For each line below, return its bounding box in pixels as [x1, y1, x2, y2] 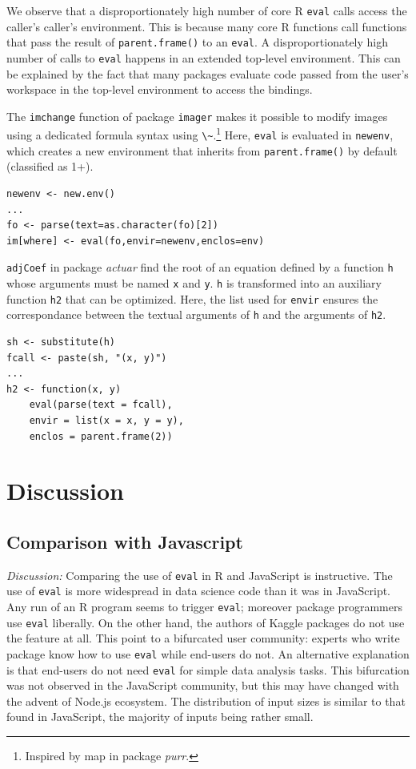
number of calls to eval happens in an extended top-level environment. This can [6, 49, 401, 66]
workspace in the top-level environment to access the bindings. [6, 81, 313, 98]
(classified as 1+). [6, 158, 94, 175]
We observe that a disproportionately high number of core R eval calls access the [6, 2, 407, 18]
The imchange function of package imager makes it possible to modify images [6, 107, 388, 124]
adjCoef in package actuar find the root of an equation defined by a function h [6, 259, 394, 276]
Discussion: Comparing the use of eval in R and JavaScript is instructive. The [6, 566, 393, 583]
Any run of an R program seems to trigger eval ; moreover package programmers [6, 598, 402, 615]
